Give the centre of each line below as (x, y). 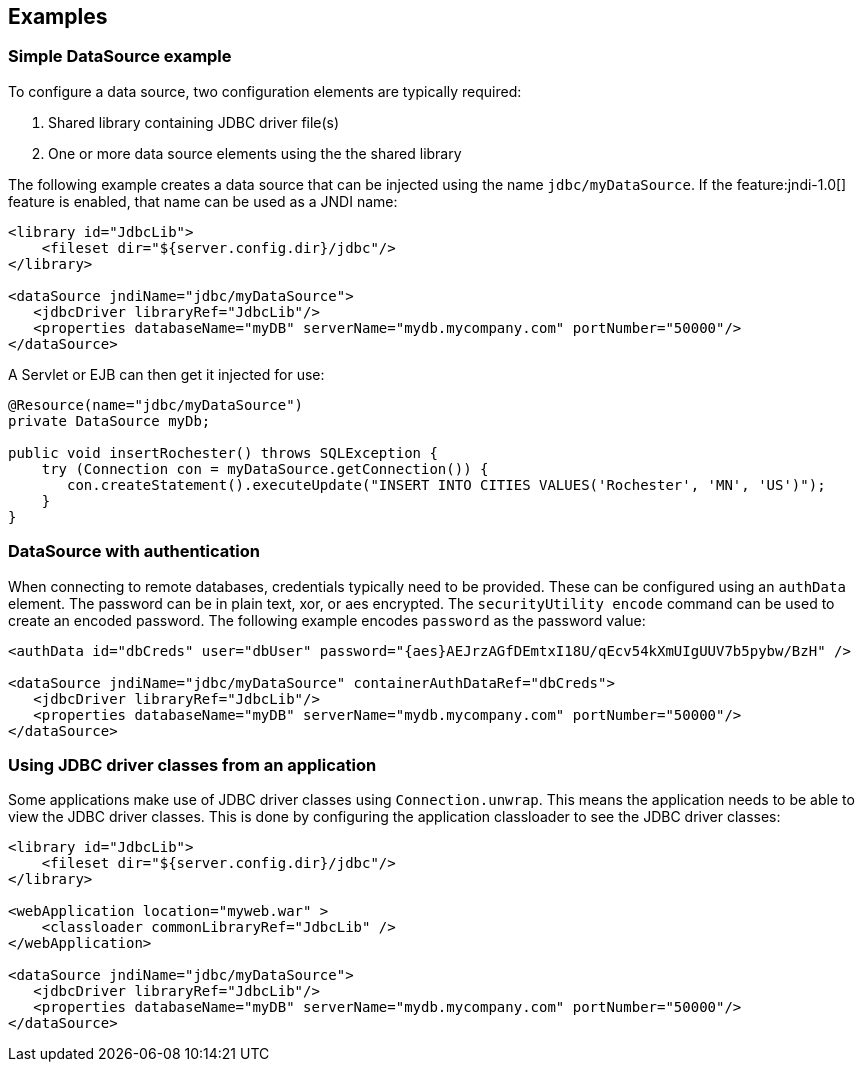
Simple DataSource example (120, 56)
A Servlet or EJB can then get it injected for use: (166, 374)
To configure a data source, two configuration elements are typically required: (265, 91)
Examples (58, 16)
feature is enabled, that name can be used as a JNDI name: (203, 201)
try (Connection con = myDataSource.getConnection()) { (265, 468)
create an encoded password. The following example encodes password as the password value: (327, 620)
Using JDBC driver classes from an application (192, 764)
